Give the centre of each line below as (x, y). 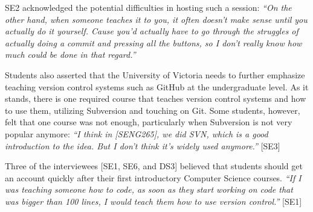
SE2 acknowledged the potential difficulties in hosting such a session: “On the (148, 7)
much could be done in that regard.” (70, 55)
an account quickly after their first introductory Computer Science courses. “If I (153, 177)
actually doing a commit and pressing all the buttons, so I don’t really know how (153, 42)
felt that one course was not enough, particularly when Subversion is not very (149, 122)
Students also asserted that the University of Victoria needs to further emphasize (155, 74)
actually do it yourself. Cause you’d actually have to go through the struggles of (152, 31)
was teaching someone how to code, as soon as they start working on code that (149, 189)
